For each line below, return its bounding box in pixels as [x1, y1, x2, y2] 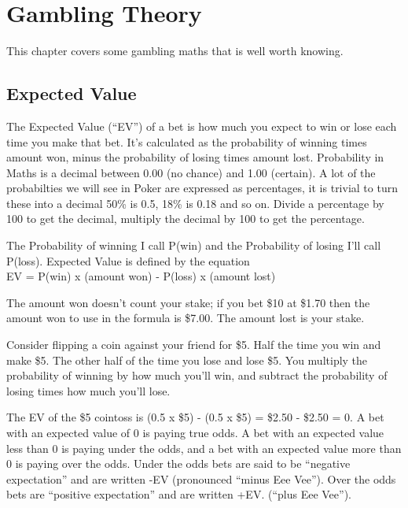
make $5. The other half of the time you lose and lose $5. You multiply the [6, 351, 368, 368]
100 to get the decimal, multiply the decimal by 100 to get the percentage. [6, 210, 365, 227]
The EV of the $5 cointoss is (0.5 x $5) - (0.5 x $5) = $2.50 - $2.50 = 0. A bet [6, 409, 384, 425]
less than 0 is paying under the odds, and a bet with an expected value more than [6, 439, 402, 456]
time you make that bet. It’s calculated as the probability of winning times [6, 133, 367, 150]
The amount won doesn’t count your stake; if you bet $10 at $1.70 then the [6, 294, 370, 310]
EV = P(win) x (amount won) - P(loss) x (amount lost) [6, 268, 276, 284]
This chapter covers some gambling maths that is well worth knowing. [6, 43, 344, 59]
